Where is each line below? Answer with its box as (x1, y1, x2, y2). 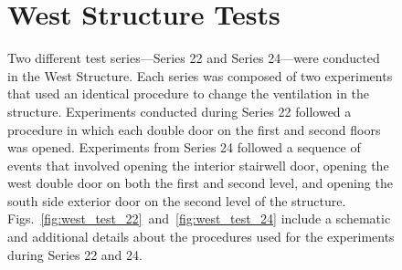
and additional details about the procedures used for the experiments (7, 227, 395, 246)
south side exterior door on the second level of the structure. (7, 191, 346, 210)
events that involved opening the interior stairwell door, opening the (7, 155, 389, 174)
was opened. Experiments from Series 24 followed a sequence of (7, 138, 361, 157)
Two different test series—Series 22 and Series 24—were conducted (7, 48, 380, 67)
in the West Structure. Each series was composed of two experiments (7, 66, 393, 85)
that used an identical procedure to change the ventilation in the (7, 84, 370, 103)
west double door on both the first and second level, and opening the (7, 173, 393, 192)
